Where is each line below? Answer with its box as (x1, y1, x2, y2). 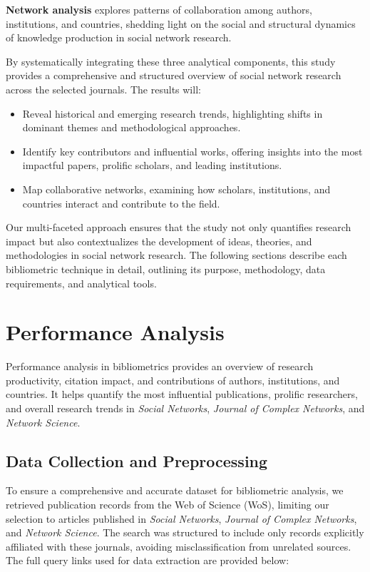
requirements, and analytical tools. (6, 275, 157, 290)
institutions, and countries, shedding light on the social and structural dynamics (6, 16, 356, 31)
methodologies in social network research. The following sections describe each (6, 247, 347, 262)
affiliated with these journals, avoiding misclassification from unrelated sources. (6, 538, 351, 553)
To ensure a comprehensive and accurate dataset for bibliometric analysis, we (6, 483, 344, 498)
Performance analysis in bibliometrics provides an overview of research (6, 359, 314, 374)
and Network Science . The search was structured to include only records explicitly (6, 525, 364, 540)
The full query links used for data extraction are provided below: (6, 553, 289, 568)
